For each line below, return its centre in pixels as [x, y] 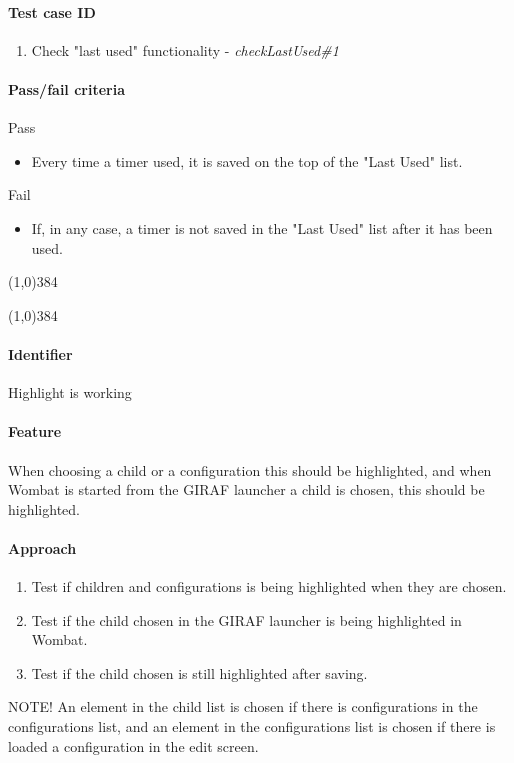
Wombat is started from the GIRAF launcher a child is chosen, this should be [246, 489]
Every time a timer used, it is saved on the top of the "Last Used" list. [247, 160]
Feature [35, 431]
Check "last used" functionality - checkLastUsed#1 [185, 49]
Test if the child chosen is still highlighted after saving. [199, 672]
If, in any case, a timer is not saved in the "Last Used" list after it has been [262, 227]
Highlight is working [70, 392]
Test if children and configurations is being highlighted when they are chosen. [269, 586]
